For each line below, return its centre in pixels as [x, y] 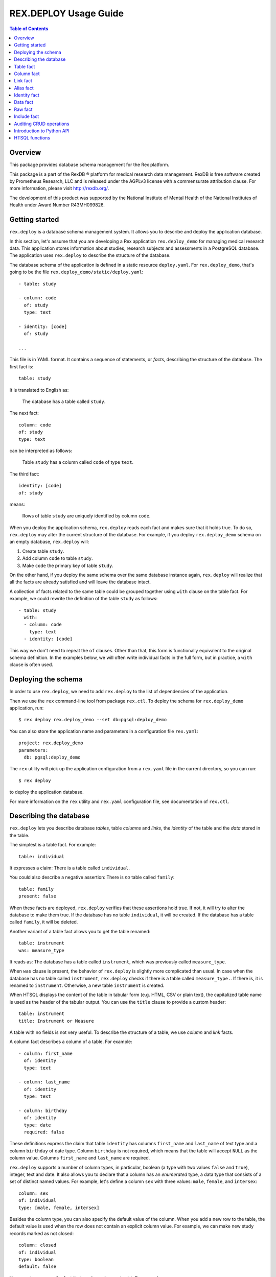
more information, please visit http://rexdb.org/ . [59, 188]
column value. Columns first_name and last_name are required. [80, 1158]
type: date [37, 1125]
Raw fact [23, 109]
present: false [38, 896]
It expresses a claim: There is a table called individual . [70, 868]
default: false [38, 1267]
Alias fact [24, 88]
